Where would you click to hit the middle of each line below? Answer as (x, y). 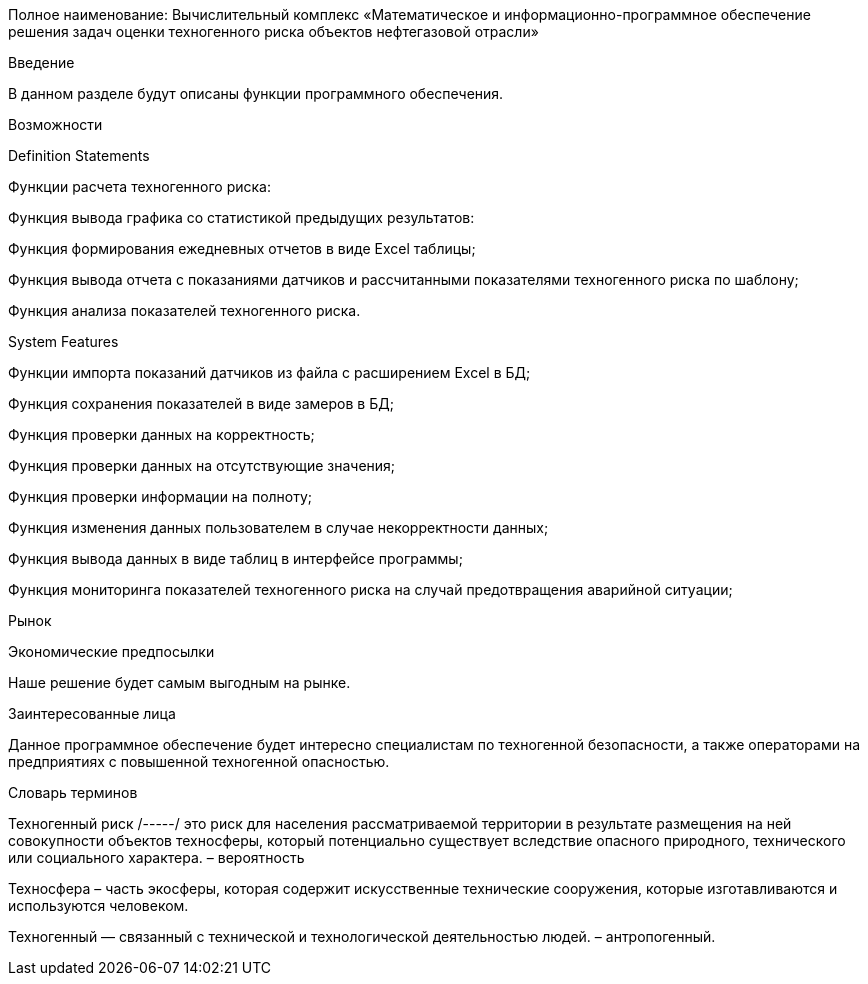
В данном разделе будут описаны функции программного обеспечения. (256, 93)
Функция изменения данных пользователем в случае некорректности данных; (278, 527)
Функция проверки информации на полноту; (160, 496)
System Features (63, 341)
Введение (41, 62)
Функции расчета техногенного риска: (139, 186)
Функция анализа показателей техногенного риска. (184, 310)
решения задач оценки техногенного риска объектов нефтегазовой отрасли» (273, 31)
